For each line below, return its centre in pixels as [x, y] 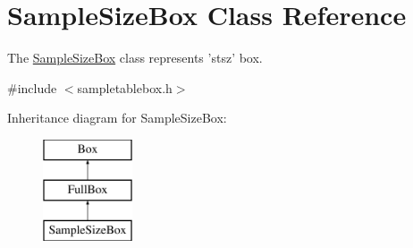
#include [32, 87]
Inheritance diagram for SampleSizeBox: [117, 118]
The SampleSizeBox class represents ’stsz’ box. [135, 58]
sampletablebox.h [125, 87]
